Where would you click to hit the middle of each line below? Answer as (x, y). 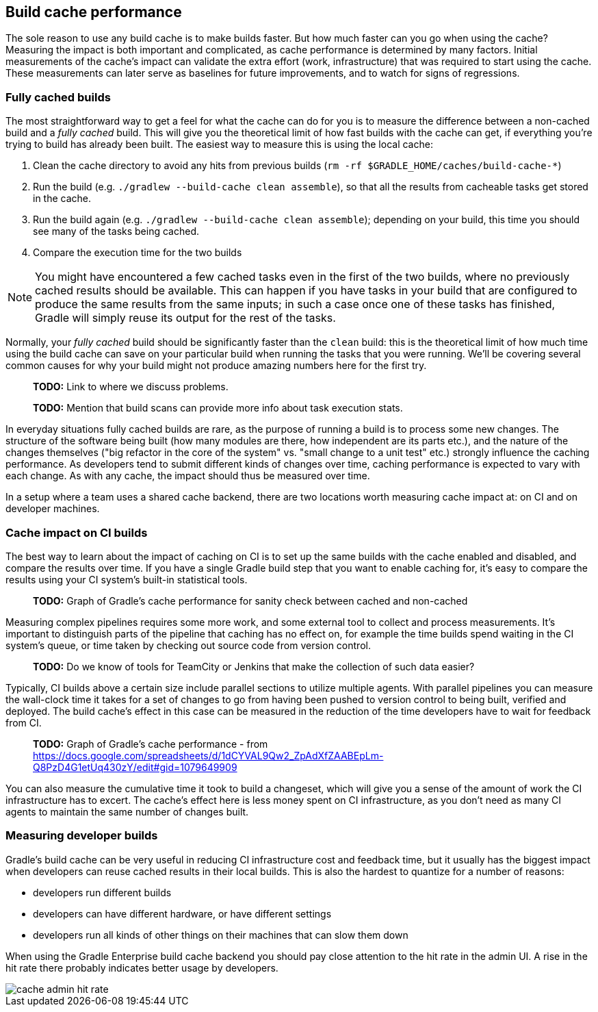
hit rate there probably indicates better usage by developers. (142, 967)
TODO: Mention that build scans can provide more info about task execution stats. (218, 408)
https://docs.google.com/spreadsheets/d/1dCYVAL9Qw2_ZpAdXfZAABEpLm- (208, 755)
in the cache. (62, 199)
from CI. (24, 722)
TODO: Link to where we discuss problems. (131, 387)
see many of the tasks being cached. (116, 231)
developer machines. (53, 509)
